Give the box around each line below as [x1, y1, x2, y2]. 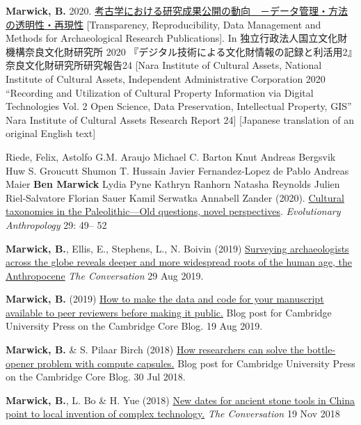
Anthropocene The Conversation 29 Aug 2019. [6, 268, 204, 282]
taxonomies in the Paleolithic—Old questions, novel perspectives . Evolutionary [6, 204, 341, 218]
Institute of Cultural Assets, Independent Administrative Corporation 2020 [6, 71, 326, 86]
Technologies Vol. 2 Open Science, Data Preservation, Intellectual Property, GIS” [6, 99, 352, 113]
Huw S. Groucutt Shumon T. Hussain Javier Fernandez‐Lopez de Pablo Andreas [6, 163, 349, 177]
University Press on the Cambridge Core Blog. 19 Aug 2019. [6, 319, 263, 333]
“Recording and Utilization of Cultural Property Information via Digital [6, 85, 314, 99]
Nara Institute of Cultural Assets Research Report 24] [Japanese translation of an [6, 112, 355, 127]
